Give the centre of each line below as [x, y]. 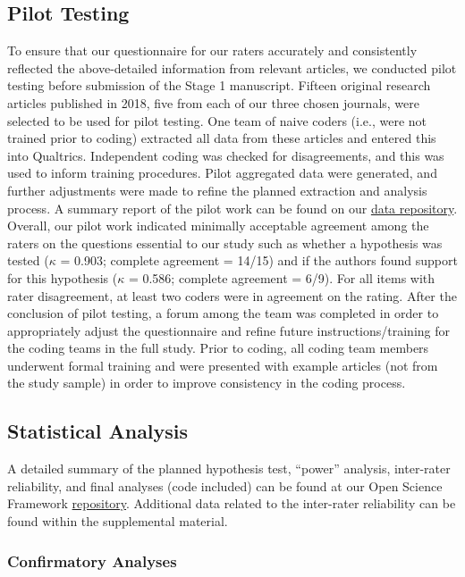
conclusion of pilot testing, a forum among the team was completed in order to [223, 313]
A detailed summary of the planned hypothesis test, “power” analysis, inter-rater [229, 468]
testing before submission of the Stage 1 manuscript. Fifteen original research [219, 85]
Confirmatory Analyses [92, 560]
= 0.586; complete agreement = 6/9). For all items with [282, 277]
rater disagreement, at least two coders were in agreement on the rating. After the [232, 295]
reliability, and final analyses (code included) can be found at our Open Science [225, 485]
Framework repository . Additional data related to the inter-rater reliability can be [232, 503]
